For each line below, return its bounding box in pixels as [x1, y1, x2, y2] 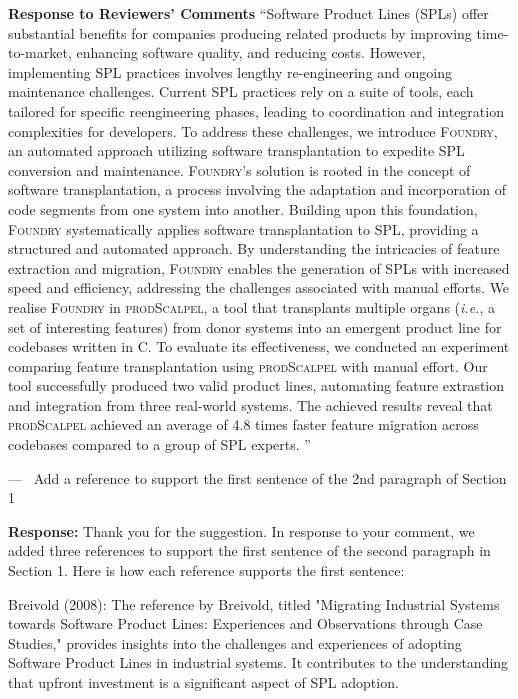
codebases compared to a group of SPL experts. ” [8, 434, 311, 455]
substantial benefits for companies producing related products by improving [8, 22, 472, 43]
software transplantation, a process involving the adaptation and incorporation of [8, 179, 506, 200]
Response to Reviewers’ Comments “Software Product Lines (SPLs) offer [8, 3, 489, 23]
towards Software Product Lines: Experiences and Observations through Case [8, 613, 483, 634]
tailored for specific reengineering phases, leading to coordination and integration [8, 100, 504, 121]
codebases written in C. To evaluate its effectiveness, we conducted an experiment [8, 336, 510, 357]
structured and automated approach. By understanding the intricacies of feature [8, 238, 500, 259]
